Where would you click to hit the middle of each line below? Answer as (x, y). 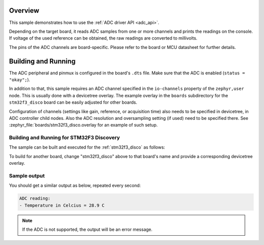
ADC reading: (35, 199)
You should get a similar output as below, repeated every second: (75, 185)
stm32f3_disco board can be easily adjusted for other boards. (73, 102)
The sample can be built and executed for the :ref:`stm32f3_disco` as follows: (87, 147)
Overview (24, 11)
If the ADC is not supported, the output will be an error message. (87, 229)
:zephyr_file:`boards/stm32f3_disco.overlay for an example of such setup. (83, 125)
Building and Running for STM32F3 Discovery (65, 138)
